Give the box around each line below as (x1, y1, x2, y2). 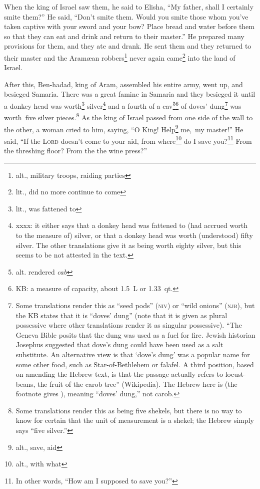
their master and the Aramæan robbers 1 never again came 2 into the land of (4, 51, 235, 63)
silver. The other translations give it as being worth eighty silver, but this (15, 239, 241, 250)
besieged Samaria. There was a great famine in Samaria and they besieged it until (4, 89, 255, 99)
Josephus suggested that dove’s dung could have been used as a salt (15, 339, 223, 350)
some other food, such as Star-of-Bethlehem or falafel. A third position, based (15, 359, 254, 369)
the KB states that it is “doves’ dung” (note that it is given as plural (15, 310, 227, 320)
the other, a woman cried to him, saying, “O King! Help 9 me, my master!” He (4, 122, 243, 134)
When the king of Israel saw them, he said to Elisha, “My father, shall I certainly (4, 2, 253, 12)
